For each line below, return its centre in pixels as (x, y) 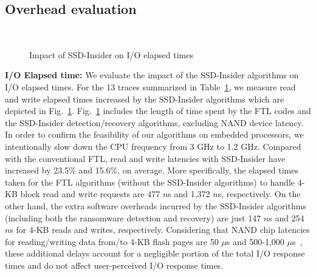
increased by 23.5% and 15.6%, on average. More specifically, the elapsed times (152, 170)
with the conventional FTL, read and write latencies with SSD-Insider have (145, 158)
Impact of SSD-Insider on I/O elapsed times (111, 54)
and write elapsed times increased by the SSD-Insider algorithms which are (145, 99)
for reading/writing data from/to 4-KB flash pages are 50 (112, 241)
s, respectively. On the (259, 194)
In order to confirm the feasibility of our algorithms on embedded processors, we (154, 134)
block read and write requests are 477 (90, 194)
